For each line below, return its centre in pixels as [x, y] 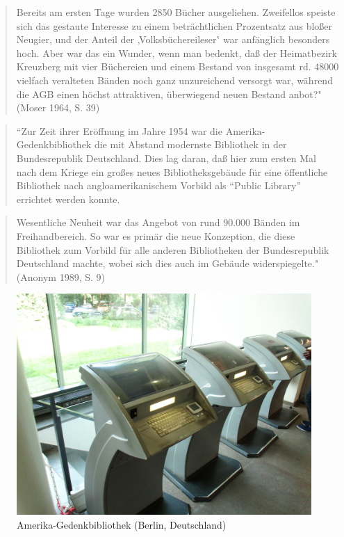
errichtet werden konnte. [68, 199]
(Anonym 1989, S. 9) [60, 276]
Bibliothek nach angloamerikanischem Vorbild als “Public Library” [159, 185]
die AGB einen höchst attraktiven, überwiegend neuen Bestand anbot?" [169, 94]
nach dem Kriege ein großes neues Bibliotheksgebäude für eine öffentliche [172, 171]
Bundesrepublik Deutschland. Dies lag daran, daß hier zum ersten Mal [166, 158]
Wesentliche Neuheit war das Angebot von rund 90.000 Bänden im [158, 222]
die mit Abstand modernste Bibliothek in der [190, 144]
